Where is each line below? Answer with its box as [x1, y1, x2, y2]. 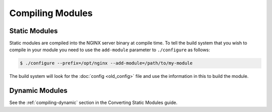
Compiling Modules [9, 8, 93, 19]
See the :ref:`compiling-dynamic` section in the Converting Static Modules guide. [9, 99, 178, 105]
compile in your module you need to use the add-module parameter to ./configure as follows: [9, 47, 210, 53]
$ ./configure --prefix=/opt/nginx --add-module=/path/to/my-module [20, 60, 193, 66]
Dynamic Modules [9, 86, 67, 95]
